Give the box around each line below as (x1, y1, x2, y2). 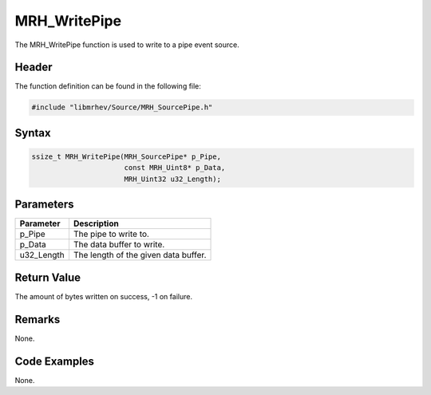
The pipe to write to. (73, 228, 149, 239)
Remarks (14, 312, 61, 326)
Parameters (14, 198, 74, 211)
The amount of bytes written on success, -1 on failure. (14, 291, 193, 301)
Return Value (14, 271, 81, 284)
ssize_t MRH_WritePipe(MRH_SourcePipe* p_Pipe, (31, 152, 221, 161)
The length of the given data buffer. (73, 250, 207, 261)
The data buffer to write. (73, 239, 165, 251)
